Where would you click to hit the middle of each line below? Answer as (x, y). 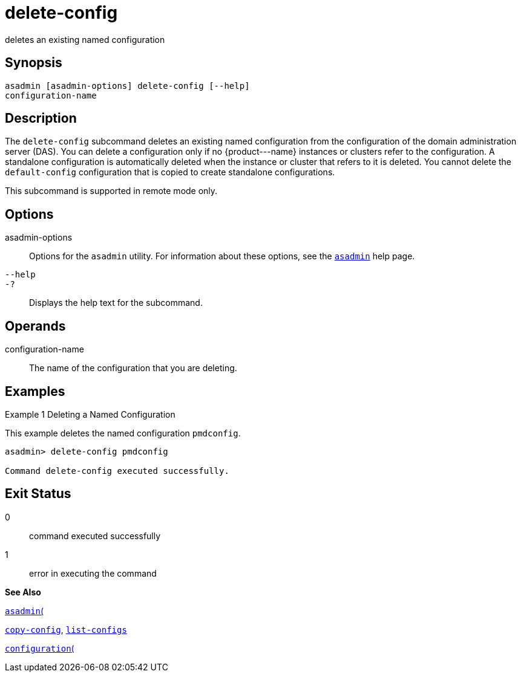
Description (41, 118)
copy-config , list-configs (66, 629)
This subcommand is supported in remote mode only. (111, 191)
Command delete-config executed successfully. (117, 471)
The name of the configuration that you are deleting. (133, 368)
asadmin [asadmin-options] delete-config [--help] (127, 86)
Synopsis (34, 63)
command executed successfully (95, 536)
